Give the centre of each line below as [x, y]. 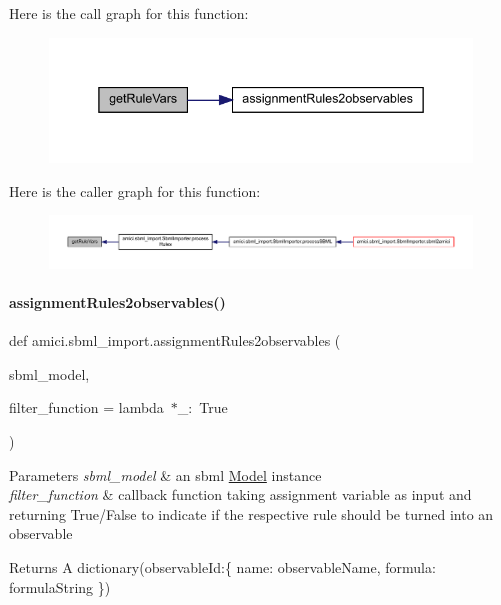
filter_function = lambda [86, 407]
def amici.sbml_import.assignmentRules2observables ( [175, 340]
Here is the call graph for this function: [129, 13]
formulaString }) [60, 586]
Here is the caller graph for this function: [135, 190]
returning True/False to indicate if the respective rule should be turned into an [251, 513]
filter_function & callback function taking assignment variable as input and [240, 494]
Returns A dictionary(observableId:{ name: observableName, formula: [222, 567]
